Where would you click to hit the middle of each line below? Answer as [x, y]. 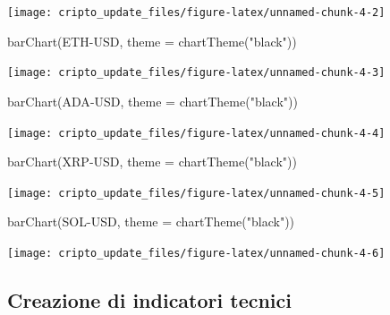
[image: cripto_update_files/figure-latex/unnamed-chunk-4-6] [196, 253]
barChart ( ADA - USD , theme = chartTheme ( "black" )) [153, 101]
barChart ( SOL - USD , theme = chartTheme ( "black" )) [151, 221]
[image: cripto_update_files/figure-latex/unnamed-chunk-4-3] [196, 73]
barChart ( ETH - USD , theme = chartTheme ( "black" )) [152, 41]
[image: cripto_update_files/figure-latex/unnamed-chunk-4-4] [196, 133]
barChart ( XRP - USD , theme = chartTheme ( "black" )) [152, 162]
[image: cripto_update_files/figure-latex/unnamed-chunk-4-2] [196, 13]
